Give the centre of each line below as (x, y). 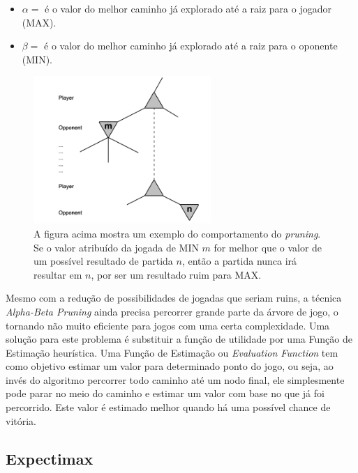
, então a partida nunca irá (239, 261)
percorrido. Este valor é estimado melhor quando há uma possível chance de (168, 407)
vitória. (21, 420)
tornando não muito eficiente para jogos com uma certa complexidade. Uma (168, 325)
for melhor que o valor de (268, 247)
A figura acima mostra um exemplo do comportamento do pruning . (177, 233)
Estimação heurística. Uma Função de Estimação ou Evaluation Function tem (172, 352)
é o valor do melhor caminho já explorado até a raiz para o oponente (191, 46)
